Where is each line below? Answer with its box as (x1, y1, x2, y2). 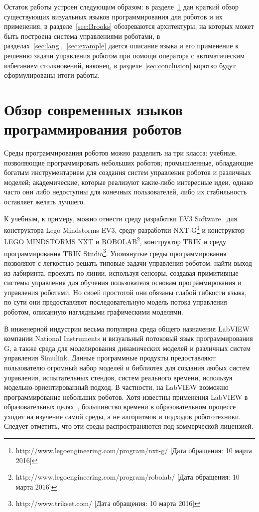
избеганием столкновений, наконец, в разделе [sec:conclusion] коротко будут (4, 60, 236, 70)
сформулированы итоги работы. (4, 70, 100, 80)
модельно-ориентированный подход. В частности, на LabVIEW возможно (4, 382, 229, 392)
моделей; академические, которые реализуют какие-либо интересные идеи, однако (4, 176, 253, 187)
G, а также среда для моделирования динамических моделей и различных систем (4, 342, 251, 353)
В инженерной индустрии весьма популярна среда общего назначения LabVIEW (4, 323, 250, 334)
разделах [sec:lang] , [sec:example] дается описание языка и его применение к (4, 40, 239, 51)
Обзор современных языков (4, 99, 183, 119)
